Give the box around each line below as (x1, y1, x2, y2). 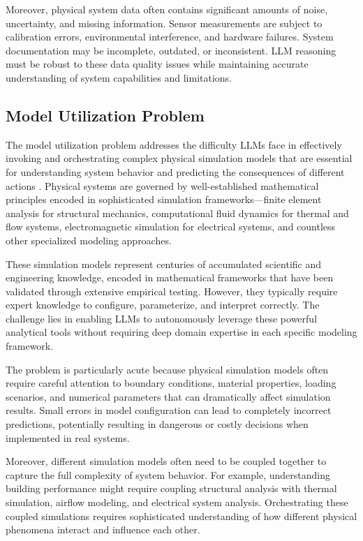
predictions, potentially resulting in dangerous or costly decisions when (6, 417, 309, 431)
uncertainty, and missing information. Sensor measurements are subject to (6, 15, 323, 30)
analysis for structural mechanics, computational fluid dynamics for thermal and (6, 205, 349, 220)
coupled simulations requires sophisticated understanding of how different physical (6, 508, 357, 523)
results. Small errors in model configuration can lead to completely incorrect (6, 403, 332, 417)
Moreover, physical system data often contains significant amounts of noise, (6, 2, 328, 16)
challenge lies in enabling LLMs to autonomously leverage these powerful (6, 311, 318, 325)
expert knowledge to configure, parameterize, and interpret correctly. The (6, 297, 320, 312)
